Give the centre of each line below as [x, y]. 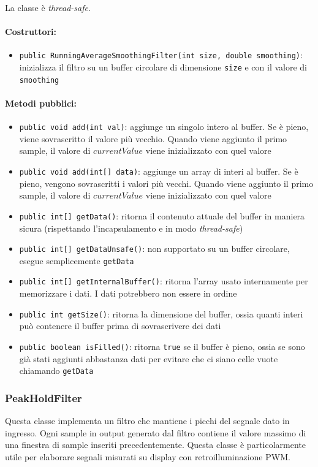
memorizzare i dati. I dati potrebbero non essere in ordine [128, 293]
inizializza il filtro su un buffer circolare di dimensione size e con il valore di [163, 67]
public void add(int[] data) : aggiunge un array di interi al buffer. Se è [159, 171]
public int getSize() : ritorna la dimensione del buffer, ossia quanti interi [161, 313]
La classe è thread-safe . [48, 7]
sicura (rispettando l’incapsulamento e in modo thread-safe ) [131, 228]
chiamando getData [56, 370]
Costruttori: [31, 32]
